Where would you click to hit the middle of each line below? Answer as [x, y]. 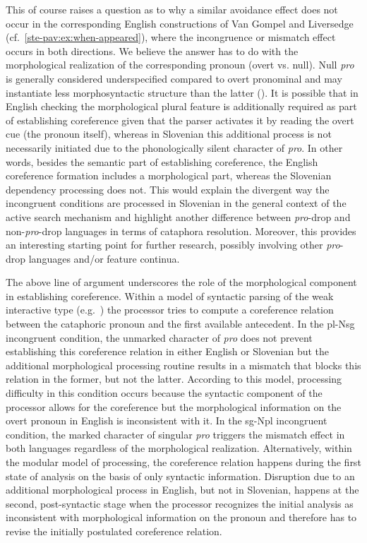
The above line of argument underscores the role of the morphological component [181, 282]
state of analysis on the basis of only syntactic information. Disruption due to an [180, 476]
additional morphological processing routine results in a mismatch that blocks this [183, 365]
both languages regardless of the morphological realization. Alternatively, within [179, 448]
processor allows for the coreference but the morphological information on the [174, 406]
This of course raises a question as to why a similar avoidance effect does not [172, 9]
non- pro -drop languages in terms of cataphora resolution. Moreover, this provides [181, 231]
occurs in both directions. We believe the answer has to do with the [152, 50]
